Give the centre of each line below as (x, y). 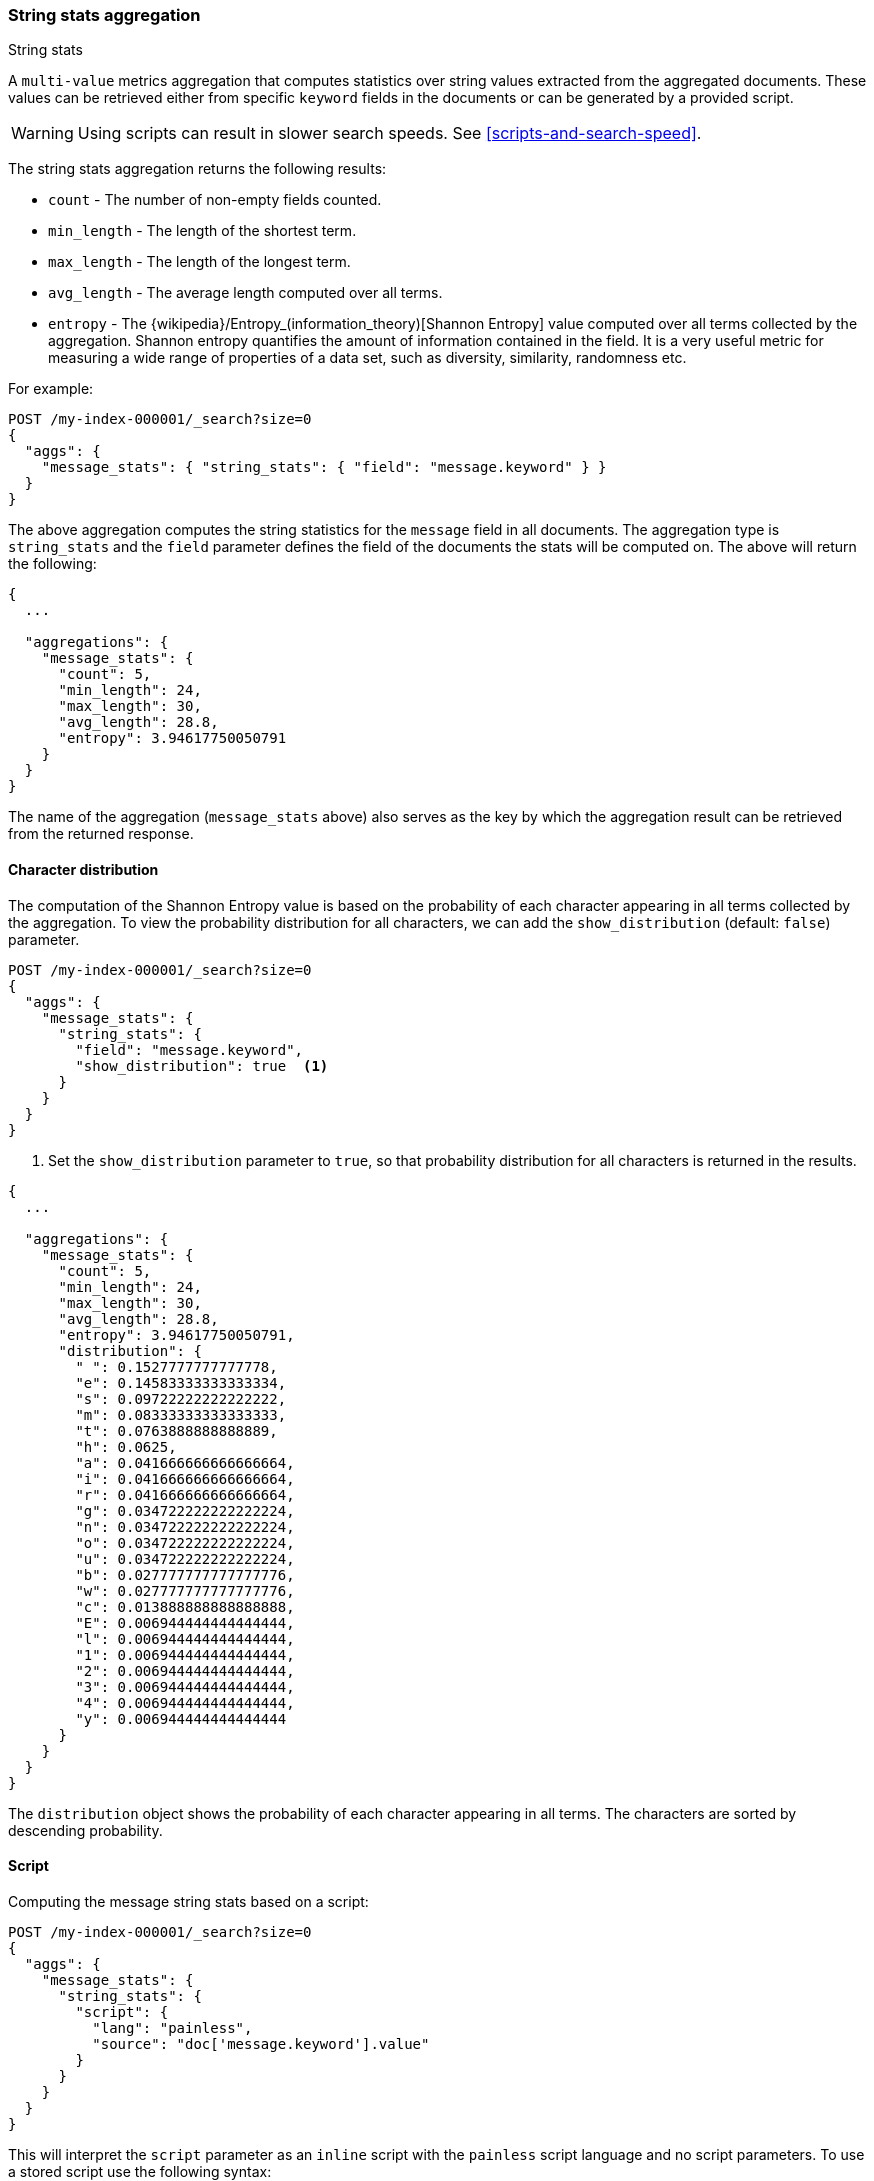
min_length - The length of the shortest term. (202, 231)
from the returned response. (101, 834)
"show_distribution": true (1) (202, 1065)
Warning (42, 133)
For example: (51, 389)
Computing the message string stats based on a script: (188, 1901)
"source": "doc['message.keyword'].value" (261, 2043)
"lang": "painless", (172, 2027)
